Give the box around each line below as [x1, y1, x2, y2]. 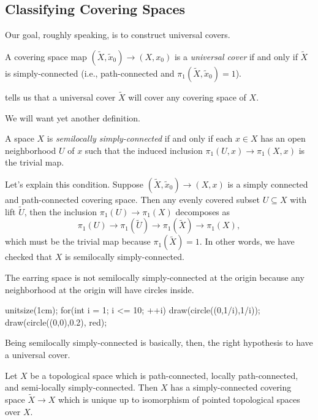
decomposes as [175, 205, 230, 218]
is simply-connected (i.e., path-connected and [5, 66, 175, 79]
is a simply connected [227, 177, 308, 190]
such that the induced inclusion [85, 143, 203, 156]
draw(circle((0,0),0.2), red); [5, 315, 107, 328]
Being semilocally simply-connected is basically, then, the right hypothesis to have [5, 336, 313, 349]
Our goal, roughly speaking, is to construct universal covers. [5, 28, 230, 41]
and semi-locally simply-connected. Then [5, 381, 158, 394]
